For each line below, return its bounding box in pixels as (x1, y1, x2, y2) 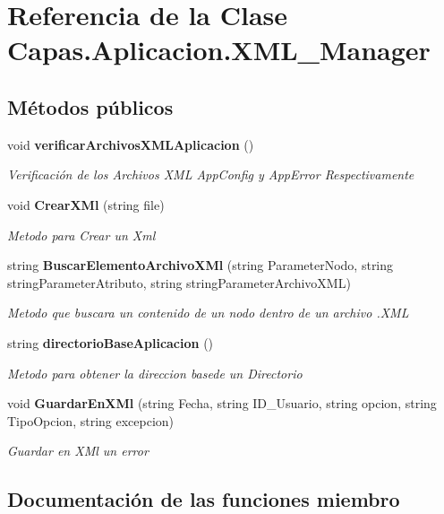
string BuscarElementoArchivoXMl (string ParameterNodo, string (7, 256, 394, 274)
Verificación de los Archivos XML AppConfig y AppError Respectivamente (7, 165, 414, 184)
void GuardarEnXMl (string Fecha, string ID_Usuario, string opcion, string (7, 394, 437, 413)
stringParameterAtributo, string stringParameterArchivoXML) (7, 273, 351, 292)
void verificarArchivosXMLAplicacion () (7, 135, 254, 153)
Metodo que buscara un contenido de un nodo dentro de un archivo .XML (7, 303, 409, 322)
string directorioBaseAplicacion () (7, 333, 214, 352)
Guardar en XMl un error (7, 441, 149, 460)
